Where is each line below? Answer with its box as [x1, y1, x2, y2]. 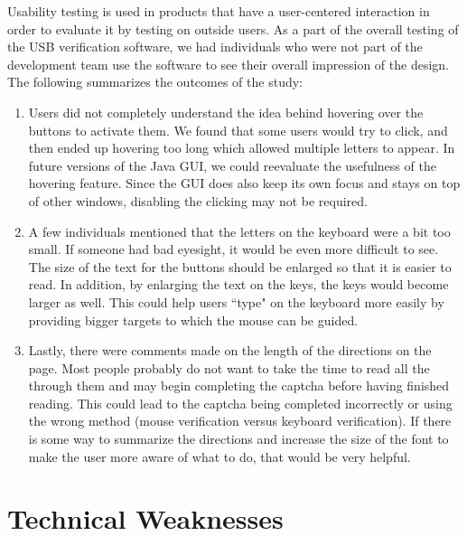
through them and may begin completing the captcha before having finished [28, 376, 450, 395]
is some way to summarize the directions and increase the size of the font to [28, 429, 449, 448]
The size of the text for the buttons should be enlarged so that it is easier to [28, 257, 452, 276]
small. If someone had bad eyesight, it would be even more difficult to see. [28, 240, 439, 259]
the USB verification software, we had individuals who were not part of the [7, 37, 423, 56]
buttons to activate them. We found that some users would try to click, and [28, 120, 448, 139]
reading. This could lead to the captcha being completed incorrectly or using [28, 393, 453, 412]
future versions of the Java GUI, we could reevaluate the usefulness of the [28, 155, 436, 174]
